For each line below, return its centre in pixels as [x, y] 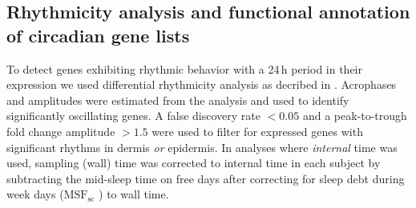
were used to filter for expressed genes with [257, 131]
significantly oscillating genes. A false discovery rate [134, 116]
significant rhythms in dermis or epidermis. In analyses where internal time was [202, 147]
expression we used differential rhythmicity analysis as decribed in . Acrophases [202, 84]
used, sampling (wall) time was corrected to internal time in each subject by [194, 163]
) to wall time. [134, 194]
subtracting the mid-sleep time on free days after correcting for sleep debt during [206, 178]
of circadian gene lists [98, 35]
